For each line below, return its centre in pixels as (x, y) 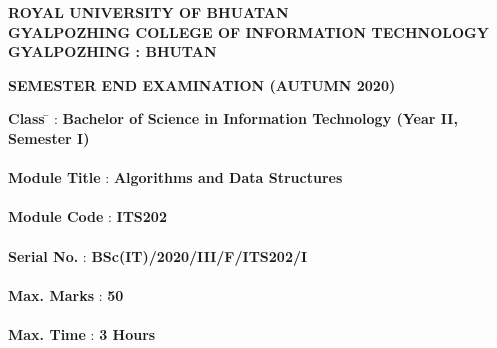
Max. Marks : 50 (66, 294)
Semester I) (49, 137)
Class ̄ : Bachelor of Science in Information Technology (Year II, (233, 118)
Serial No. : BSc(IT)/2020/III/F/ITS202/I (158, 255)
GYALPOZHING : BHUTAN (112, 51)
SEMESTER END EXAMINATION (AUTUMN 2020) (202, 84)
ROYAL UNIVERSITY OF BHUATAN (148, 12)
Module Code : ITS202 (87, 216)
